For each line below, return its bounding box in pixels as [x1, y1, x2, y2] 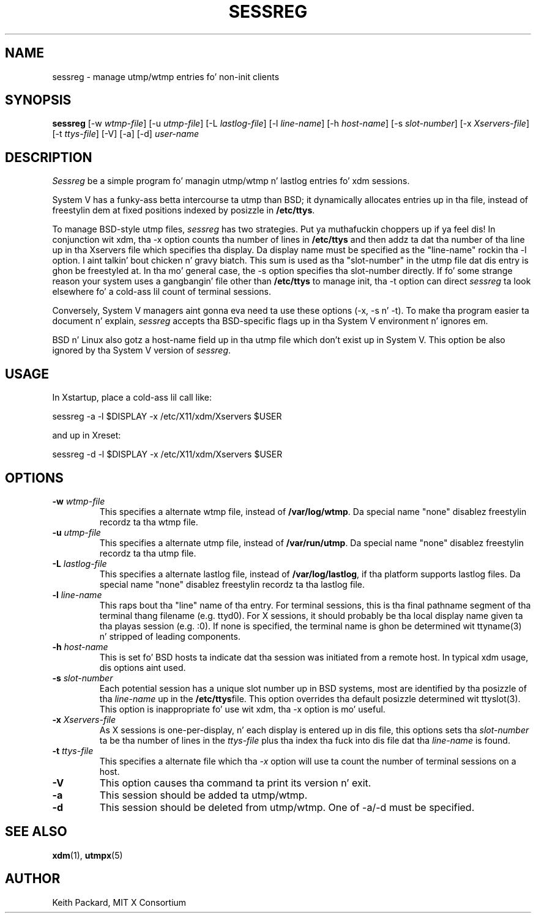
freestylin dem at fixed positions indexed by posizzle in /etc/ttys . [52, 205, 315, 216]
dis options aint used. [99, 662, 186, 673]
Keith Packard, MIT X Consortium [52, 897, 187, 908]
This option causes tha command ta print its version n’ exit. [99, 776, 371, 789]
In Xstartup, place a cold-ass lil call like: [52, 392, 212, 403]
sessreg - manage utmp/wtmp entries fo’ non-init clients [52, 71, 280, 82]
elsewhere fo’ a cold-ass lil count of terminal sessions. [52, 286, 271, 297]
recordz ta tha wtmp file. [99, 516, 198, 527]
